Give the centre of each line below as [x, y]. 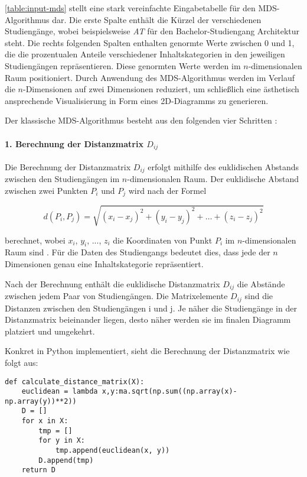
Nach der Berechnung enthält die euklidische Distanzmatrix [112, 283]
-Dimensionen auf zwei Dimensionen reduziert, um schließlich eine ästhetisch [161, 89]
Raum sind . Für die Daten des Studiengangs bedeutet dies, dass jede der [138, 252]
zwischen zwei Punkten [46, 190]
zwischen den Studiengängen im [62, 179]
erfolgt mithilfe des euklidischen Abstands [223, 166]
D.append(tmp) [66, 460]
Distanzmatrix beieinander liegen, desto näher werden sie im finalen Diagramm [148, 319]
